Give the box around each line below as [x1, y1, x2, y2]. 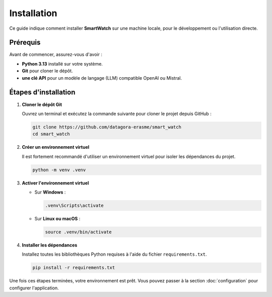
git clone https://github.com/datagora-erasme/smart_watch [32, 124, 181, 130]
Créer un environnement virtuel [22, 144, 90, 150]
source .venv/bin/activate [45, 229, 112, 234]
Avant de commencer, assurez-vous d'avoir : [9, 51, 103, 57]
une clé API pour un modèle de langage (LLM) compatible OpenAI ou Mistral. [22, 75, 182, 81]
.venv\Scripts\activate [45, 203, 104, 209]
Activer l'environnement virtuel [22, 180, 89, 186]
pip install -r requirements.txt [32, 265, 115, 271]
